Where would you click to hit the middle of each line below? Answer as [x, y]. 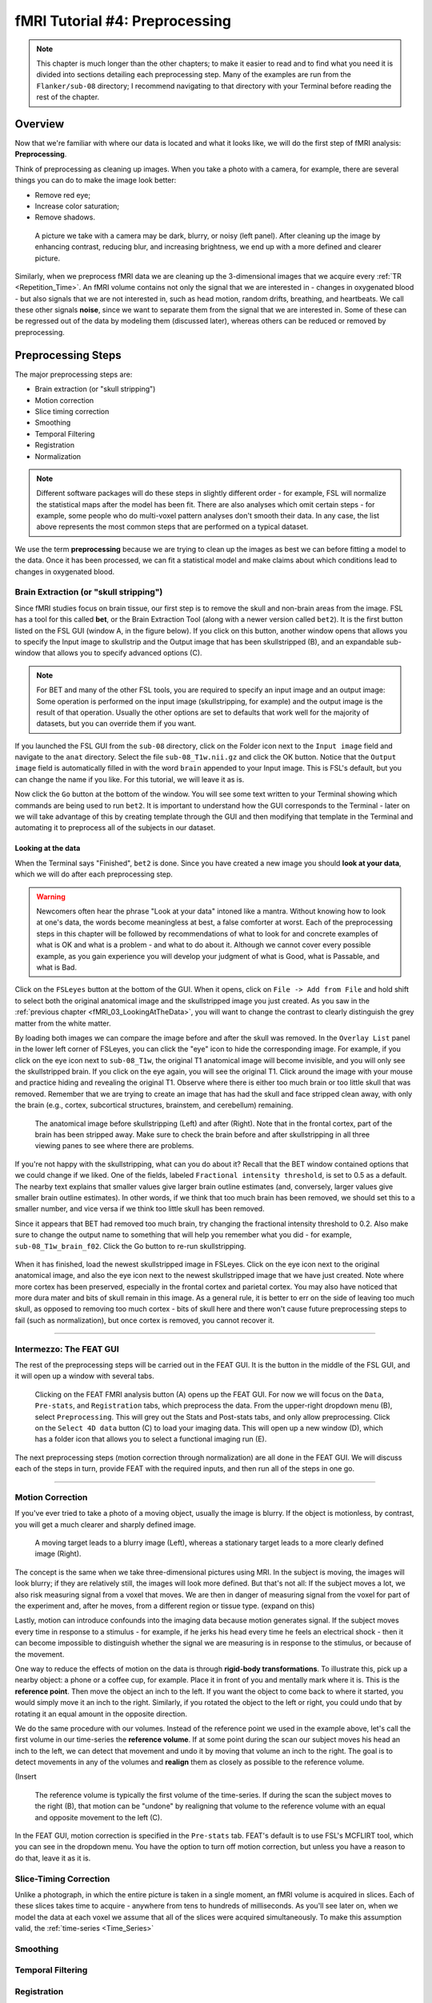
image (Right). [58, 1554]
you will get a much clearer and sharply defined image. [105, 1524]
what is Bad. [57, 967]
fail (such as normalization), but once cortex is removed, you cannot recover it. [145, 1320]
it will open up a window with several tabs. [85, 1376]
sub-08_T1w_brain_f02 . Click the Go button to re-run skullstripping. [130, 1246]
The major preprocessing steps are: [74, 374]
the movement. [40, 1654]
